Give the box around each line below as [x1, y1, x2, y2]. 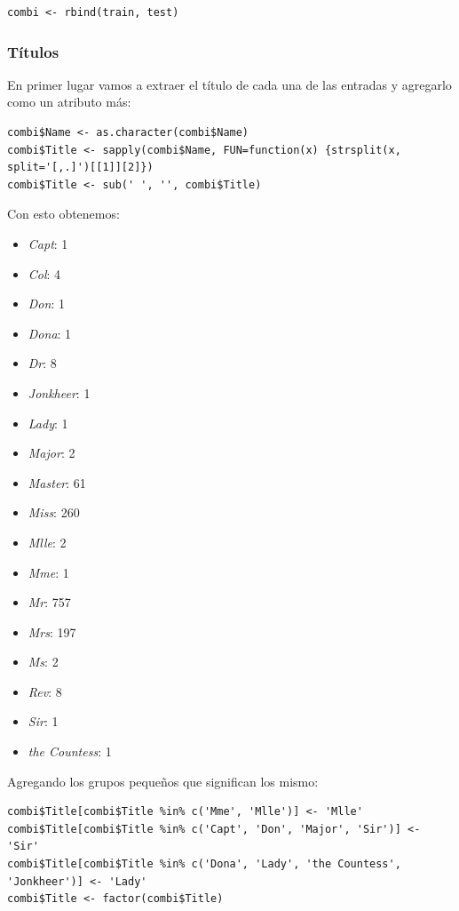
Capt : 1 [28, 234, 68, 252]
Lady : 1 [28, 413, 68, 432]
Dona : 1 [28, 324, 72, 342]
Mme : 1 [28, 563, 69, 581]
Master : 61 [28, 473, 86, 491]
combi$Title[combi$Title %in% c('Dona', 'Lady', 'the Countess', [7, 858, 401, 871]
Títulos [7, 40, 59, 62]
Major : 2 [28, 444, 75, 462]
